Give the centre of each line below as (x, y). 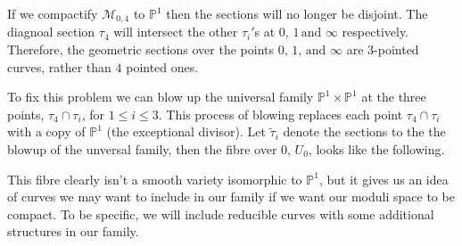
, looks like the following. (376, 149)
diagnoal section (51, 32)
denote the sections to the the (364, 131)
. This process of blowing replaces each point (280, 114)
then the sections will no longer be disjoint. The (297, 13)
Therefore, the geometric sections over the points (141, 49)
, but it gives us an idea (384, 179)
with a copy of (46, 131)
